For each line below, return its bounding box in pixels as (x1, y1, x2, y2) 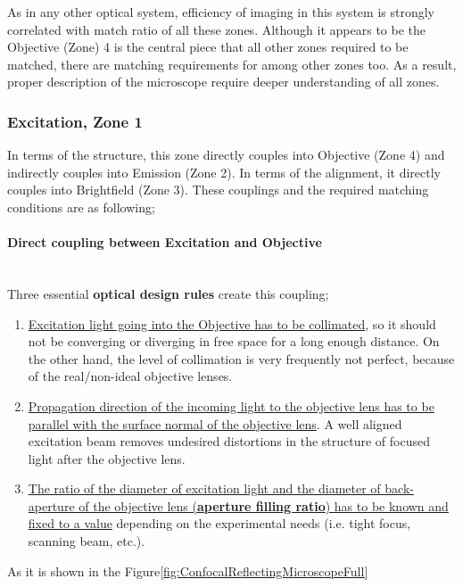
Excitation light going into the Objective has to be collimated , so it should (28, 314, 436, 333)
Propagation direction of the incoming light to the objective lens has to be (28, 396, 434, 415)
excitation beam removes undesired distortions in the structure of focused (28, 432, 431, 451)
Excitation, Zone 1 (7, 110, 143, 132)
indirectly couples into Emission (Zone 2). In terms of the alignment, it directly (7, 162, 441, 181)
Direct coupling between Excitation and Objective (7, 233, 322, 252)
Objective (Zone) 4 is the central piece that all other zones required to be (7, 37, 409, 56)
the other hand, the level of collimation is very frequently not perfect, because (28, 349, 455, 368)
